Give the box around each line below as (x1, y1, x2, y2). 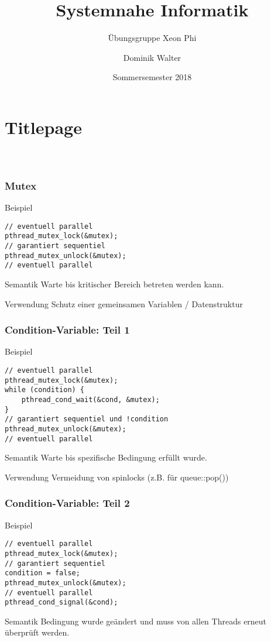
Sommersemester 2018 (112, 71, 192, 83)
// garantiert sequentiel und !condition (5, 415, 169, 424)
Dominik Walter (123, 51, 181, 63)
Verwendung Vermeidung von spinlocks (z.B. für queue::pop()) (5, 471, 229, 483)
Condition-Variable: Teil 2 (5, 496, 130, 510)
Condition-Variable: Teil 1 (5, 322, 130, 337)
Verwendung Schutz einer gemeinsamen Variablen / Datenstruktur (5, 297, 243, 310)
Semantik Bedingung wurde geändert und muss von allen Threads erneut (5, 614, 267, 627)
